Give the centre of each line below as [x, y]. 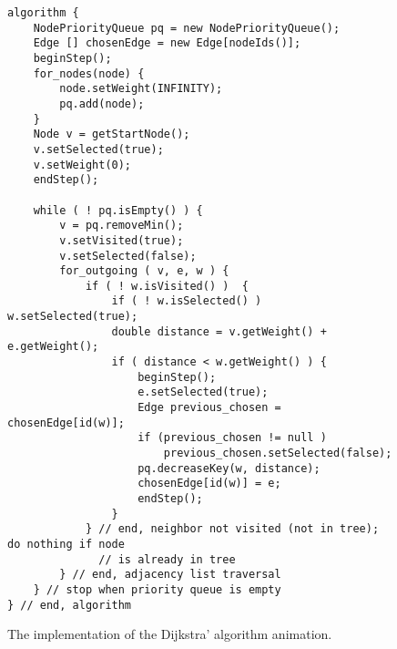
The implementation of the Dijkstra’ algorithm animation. [170, 634]
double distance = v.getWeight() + [219, 331]
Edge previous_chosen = [209, 408]
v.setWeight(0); [82, 165]
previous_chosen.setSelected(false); [278, 453]
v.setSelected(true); [98, 149]
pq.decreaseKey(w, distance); [229, 468]
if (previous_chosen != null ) [232, 438]
